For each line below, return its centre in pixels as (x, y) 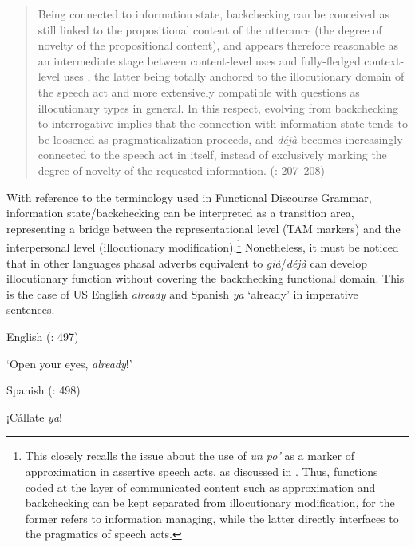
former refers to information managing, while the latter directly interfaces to (212, 518)
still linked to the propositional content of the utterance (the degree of (210, 29)
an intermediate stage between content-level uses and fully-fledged (199, 60)
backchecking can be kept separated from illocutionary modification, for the (210, 503)
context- (384, 60)
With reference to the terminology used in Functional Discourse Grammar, (189, 197)
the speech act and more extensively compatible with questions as (199, 91)
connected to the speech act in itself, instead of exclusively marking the (212, 155)
